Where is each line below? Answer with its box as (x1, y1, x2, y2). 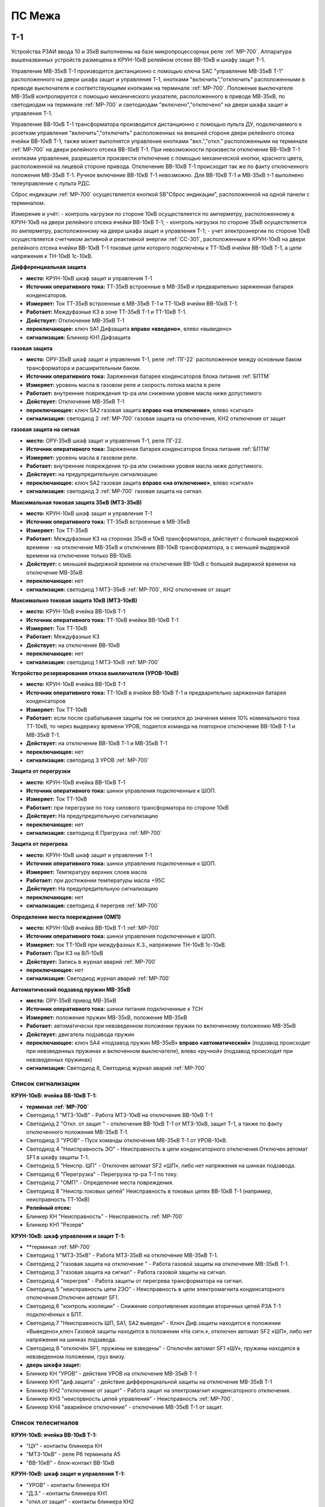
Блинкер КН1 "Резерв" (26, 1221, 84, 1229)
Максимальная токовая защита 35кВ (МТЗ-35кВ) (11, 499, 142, 506)
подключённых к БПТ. (26, 1311, 84, 1318)
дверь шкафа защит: (26, 1361, 81, 1368)
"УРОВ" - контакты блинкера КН (26, 1481, 110, 1488)
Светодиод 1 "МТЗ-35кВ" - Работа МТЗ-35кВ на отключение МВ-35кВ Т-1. (26, 1251, 218, 1259)
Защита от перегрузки (11, 767, 71, 775)
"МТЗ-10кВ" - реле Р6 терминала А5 (26, 1450, 120, 1458)
